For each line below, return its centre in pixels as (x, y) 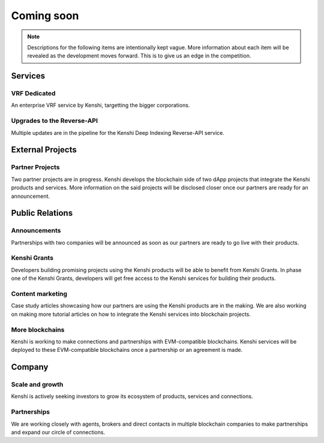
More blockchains (38, 330)
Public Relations (42, 213)
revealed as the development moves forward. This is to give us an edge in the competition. (139, 56)
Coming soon (45, 16)
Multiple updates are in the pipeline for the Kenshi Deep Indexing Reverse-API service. (118, 132)
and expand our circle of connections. (58, 432)
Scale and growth (37, 385)
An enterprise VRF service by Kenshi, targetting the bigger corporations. (100, 106)
